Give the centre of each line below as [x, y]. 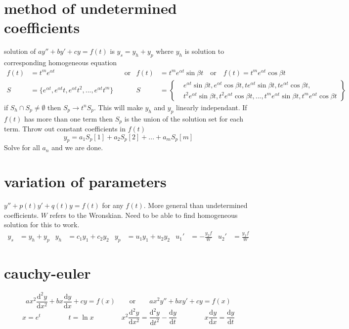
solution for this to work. [42, 225]
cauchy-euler [47, 273]
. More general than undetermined [196, 205]
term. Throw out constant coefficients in [65, 129]
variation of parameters [85, 182]
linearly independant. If [212, 107]
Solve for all [22, 147]
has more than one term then [69, 118]
